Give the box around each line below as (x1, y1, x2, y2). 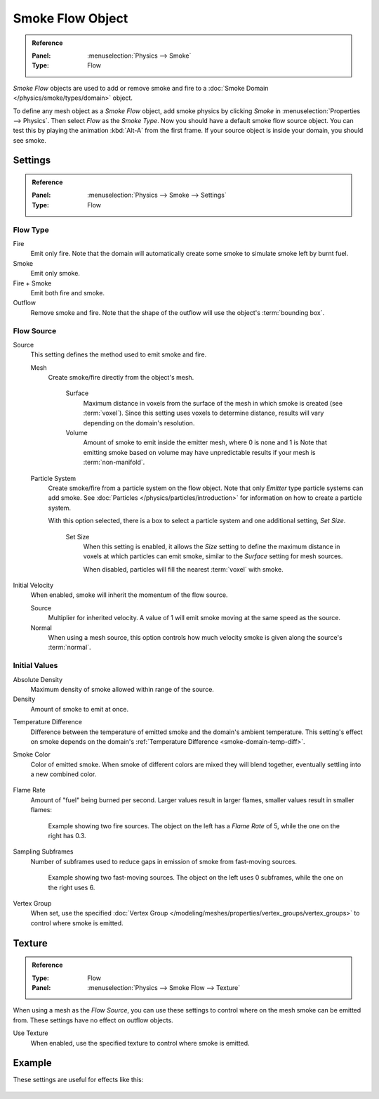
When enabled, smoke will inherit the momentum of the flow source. (30, 591, 228, 599)
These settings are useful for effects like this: (13, 1076, 144, 1084)
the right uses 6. (48, 883, 95, 892)
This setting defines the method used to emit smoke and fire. (30, 350, 207, 359)
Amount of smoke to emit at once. (30, 705, 129, 713)
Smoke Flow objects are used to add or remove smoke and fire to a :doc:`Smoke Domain (13, 84, 269, 92)
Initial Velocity (13, 581, 54, 590)
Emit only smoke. (30, 269, 81, 278)
